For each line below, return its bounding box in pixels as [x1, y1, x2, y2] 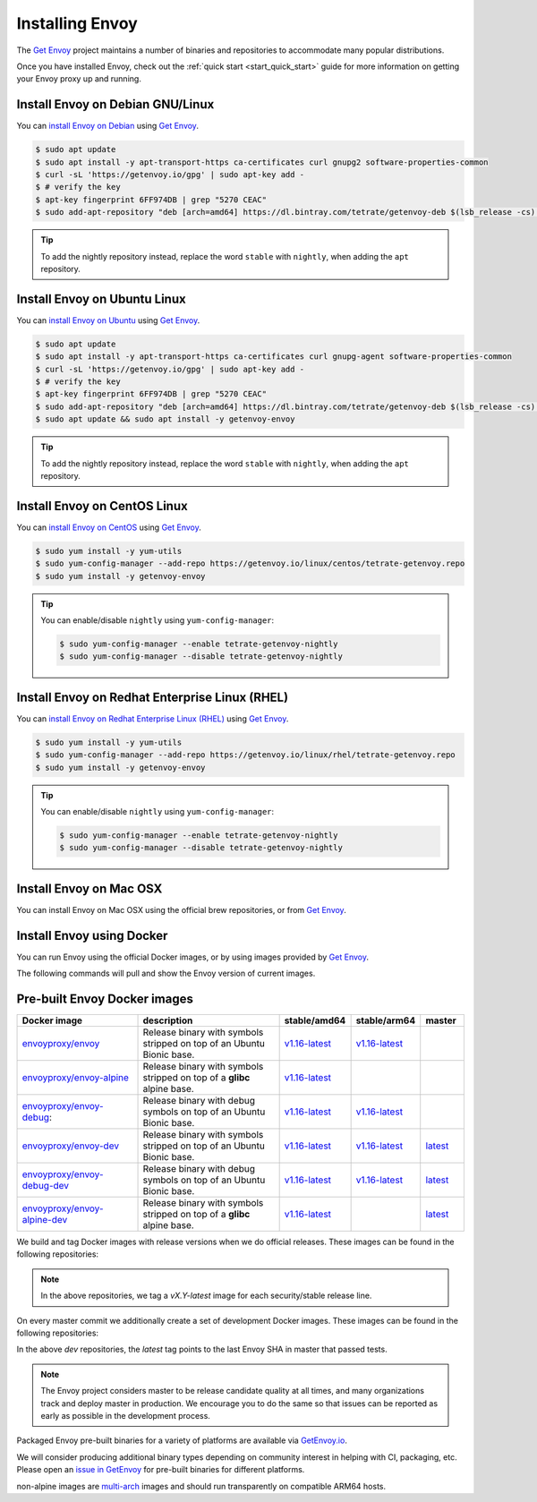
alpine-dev [21, 1214, 68, 1226]
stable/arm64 [355, 1014, 416, 1027]
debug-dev [21, 1180, 70, 1192]
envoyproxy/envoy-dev [21, 1139, 120, 1152]
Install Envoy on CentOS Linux [16, 498, 188, 514]
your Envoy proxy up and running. [16, 73, 142, 84]
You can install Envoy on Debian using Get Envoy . [16, 121, 199, 132]
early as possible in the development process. [40, 1410, 210, 1421]
